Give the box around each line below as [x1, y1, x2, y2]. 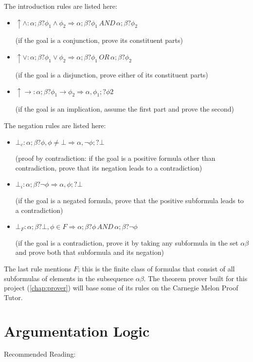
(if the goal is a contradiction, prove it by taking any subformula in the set [15, 237, 238, 248]
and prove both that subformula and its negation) [15, 247, 164, 257]
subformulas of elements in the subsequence [4, 273, 134, 283]
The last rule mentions [4, 263, 72, 273]
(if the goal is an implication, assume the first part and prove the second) [15, 104, 235, 114]
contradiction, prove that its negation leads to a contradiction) [15, 162, 202, 172]
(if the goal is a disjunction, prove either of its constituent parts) [15, 69, 208, 79]
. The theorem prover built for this [144, 273, 248, 283]
